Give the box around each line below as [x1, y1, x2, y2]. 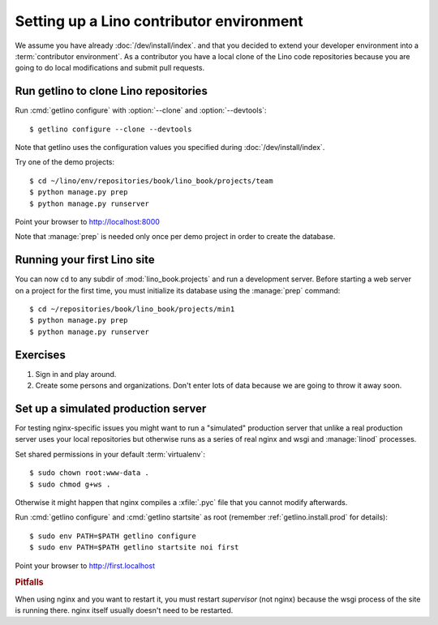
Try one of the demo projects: [15, 157, 115, 167]
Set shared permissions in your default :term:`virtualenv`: [15, 449, 206, 459]
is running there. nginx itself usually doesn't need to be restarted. [15, 605, 234, 615]
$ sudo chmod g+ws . [29, 479, 111, 489]
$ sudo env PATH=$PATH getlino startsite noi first [29, 543, 239, 552]
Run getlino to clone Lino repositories [15, 84, 208, 98]
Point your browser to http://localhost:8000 [15, 216, 160, 226]
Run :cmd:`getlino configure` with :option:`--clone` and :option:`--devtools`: [15, 105, 267, 115]
